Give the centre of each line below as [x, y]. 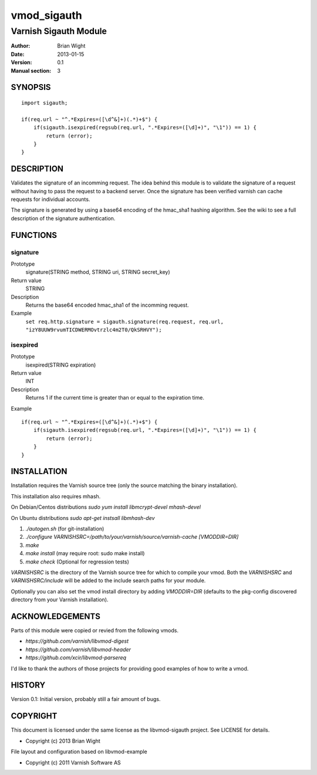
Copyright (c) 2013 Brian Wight [63, 741]
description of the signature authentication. [63, 218]
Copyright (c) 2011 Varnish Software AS [73, 762]
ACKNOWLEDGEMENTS [56, 616]
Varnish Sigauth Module [59, 31]
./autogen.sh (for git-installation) [65, 528]
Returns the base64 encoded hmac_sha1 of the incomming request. [107, 305]
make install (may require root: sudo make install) [85, 553]
